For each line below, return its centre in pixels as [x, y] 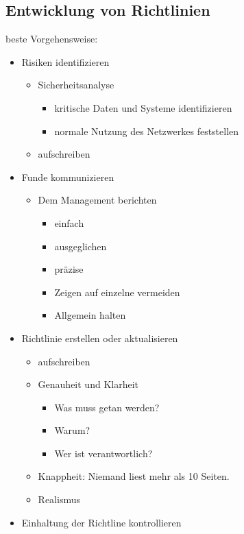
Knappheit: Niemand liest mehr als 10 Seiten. [134, 476]
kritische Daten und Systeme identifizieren [143, 107]
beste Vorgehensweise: [52, 39]
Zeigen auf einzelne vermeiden [117, 292]
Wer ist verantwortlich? [103, 453]
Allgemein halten [90, 315]
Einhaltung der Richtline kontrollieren [101, 522]
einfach [69, 222]
